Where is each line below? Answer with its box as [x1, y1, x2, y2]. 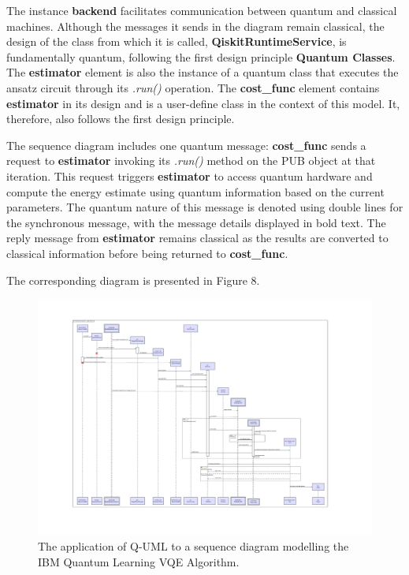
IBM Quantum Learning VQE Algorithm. [38, 554, 240, 570]
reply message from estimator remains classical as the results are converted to [6, 230, 389, 246]
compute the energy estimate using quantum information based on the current [6, 183, 385, 200]
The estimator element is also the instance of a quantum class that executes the [6, 64, 399, 80]
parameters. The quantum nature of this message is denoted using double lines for [6, 199, 403, 215]
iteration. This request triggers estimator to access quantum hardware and [6, 167, 373, 184]
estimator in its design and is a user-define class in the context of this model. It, [6, 95, 400, 111]
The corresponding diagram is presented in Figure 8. [6, 271, 260, 288]
